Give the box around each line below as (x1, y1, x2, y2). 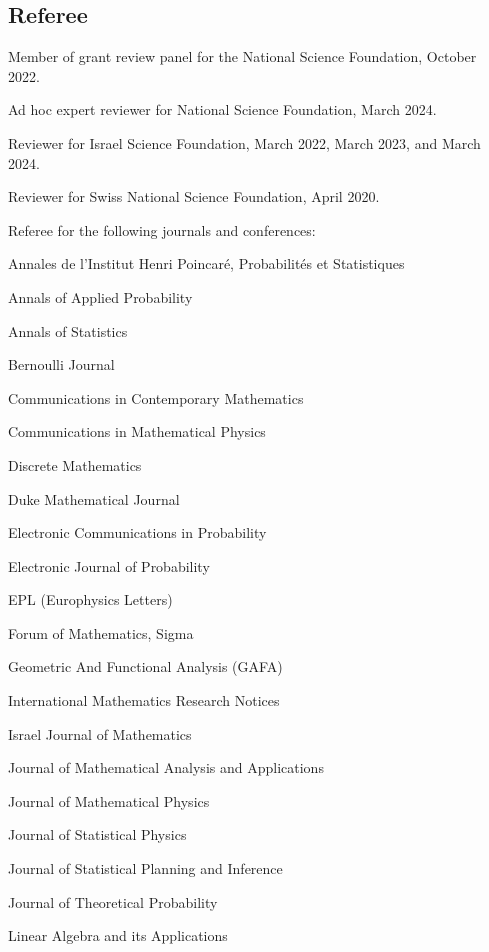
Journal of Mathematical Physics (8, 790, 210, 811)
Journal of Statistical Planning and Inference (8, 858, 283, 879)
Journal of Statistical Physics (8, 824, 187, 845)
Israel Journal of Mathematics (8, 723, 192, 744)
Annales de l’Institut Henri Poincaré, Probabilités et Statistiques (8, 253, 405, 274)
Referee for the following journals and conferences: (8, 219, 316, 240)
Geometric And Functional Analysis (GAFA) (8, 656, 283, 677)
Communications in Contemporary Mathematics (8, 387, 304, 408)
